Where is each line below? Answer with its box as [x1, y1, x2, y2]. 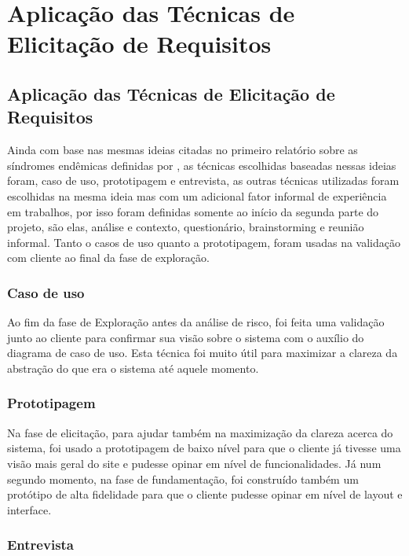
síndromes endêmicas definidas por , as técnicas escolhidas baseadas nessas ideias [7, 156, 396, 173]
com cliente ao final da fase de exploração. [7, 249, 210, 266]
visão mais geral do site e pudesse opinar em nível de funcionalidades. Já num [7, 455, 382, 471]
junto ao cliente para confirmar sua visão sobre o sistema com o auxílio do [7, 329, 364, 345]
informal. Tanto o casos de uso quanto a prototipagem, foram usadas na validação [7, 234, 401, 250]
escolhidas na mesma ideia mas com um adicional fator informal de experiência [7, 187, 387, 204]
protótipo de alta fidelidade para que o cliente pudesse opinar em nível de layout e [7, 486, 403, 503]
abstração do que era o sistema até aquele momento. [7, 359, 259, 376]
